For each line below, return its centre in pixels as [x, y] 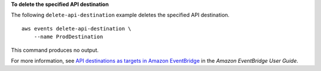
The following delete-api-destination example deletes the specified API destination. [120, 15]
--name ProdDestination [68, 37]
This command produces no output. [55, 50]
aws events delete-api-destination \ [77, 28]
